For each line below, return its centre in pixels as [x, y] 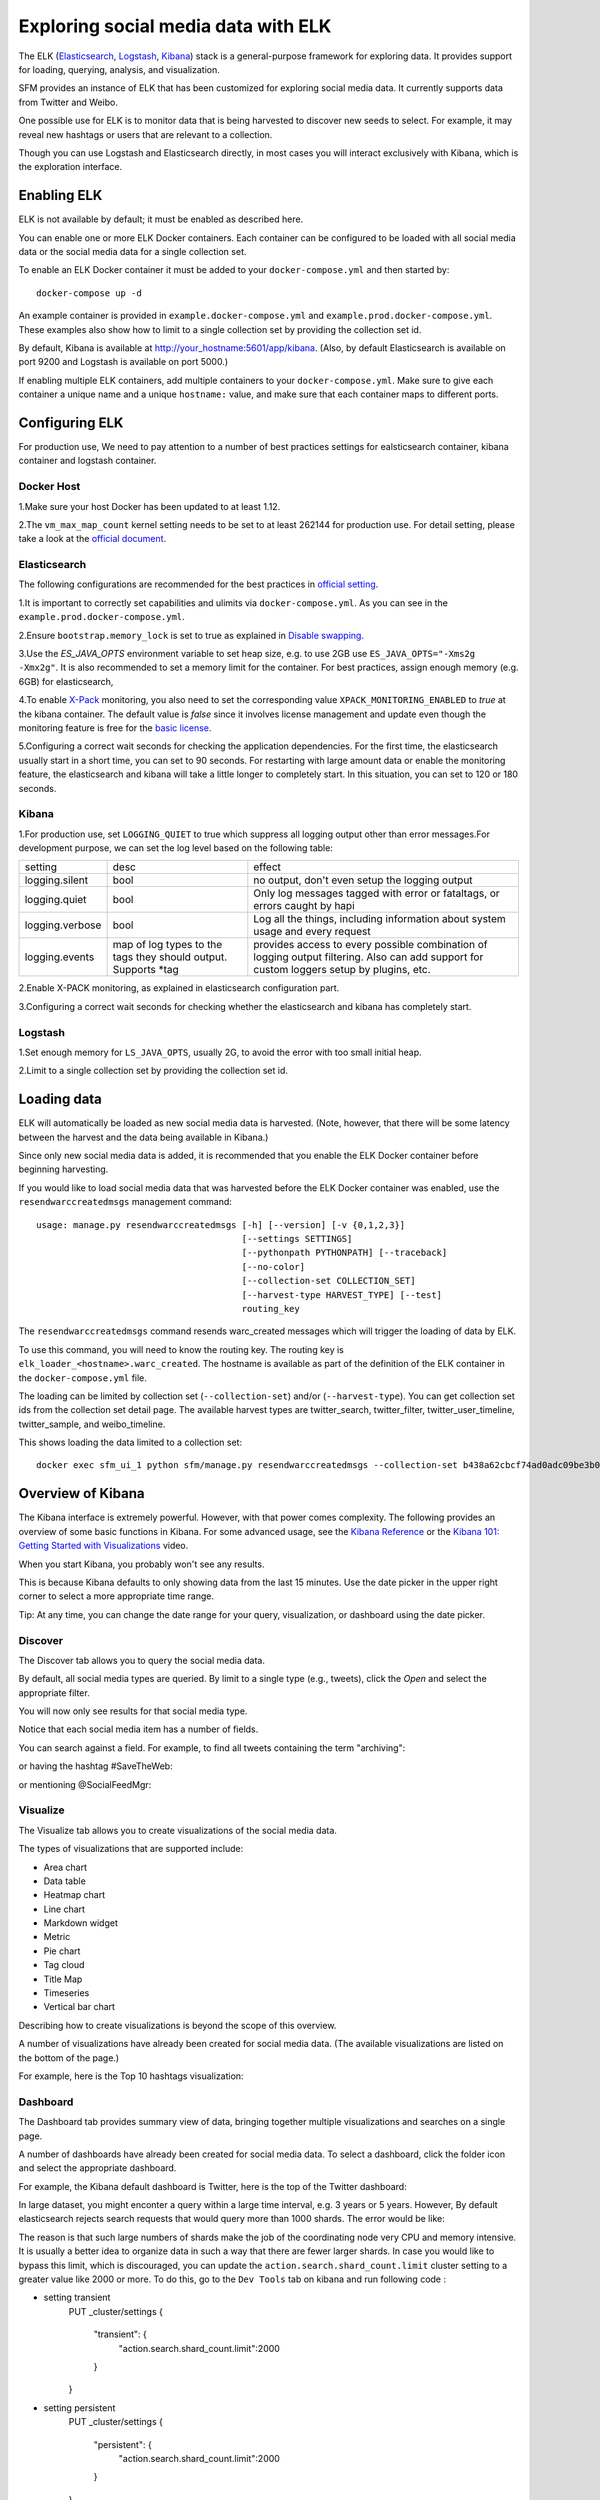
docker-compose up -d [89, 293]
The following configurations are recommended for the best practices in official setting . [198, 584]
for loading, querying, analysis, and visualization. [119, 69]
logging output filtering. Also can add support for [368, 957]
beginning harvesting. [63, 1169]
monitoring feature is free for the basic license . [115, 727]
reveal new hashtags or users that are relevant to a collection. [145, 134]
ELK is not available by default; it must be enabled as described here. [161, 219]
